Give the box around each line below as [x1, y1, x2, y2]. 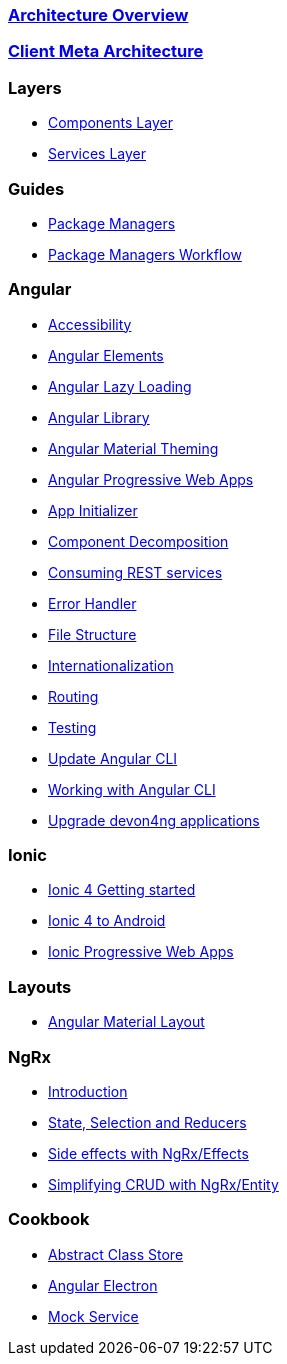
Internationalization [48, 656, 174, 674]
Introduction [48, 1082, 128, 1100]
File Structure [48, 625, 137, 643]
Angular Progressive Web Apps [48, 470, 254, 488]
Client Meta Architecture [8, 41, 204, 62]
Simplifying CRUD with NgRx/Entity [48, 1175, 279, 1193]
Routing [48, 687, 99, 705]
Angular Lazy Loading [48, 377, 192, 395]
